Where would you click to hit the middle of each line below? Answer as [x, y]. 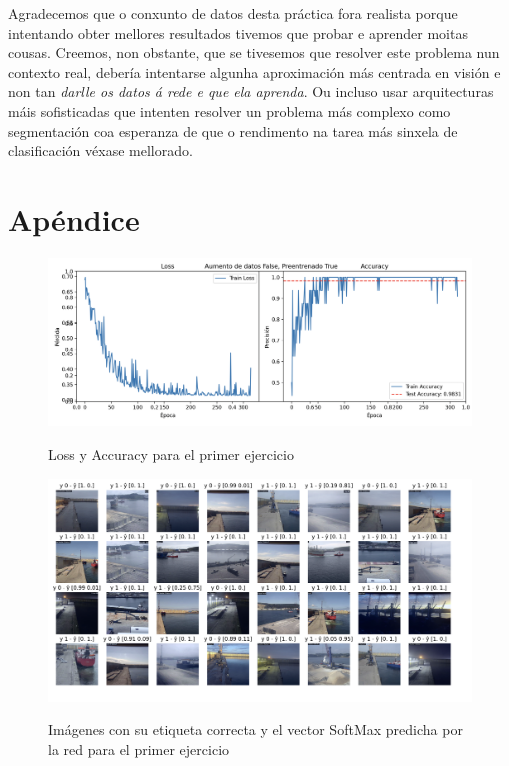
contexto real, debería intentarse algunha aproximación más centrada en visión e [254, 71]
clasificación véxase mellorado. [100, 150]
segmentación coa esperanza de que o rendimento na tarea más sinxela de [233, 130]
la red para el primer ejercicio [139, 748]
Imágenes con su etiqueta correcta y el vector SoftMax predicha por [255, 729]
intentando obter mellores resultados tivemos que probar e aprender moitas [238, 32]
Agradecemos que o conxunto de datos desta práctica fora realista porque [233, 13]
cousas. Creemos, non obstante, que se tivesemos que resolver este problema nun [254, 52]
